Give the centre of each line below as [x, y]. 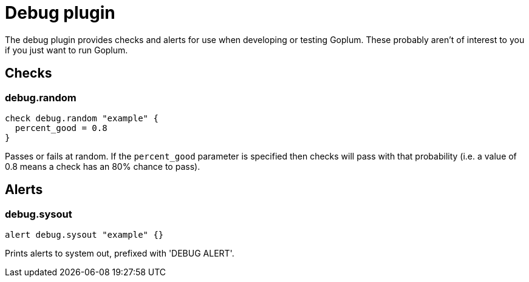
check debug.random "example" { [82, 118]
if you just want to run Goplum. [67, 50]
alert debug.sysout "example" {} [84, 235]
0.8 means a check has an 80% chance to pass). [103, 166]
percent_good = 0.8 [61, 128]
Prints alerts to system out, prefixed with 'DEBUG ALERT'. [120, 253]
